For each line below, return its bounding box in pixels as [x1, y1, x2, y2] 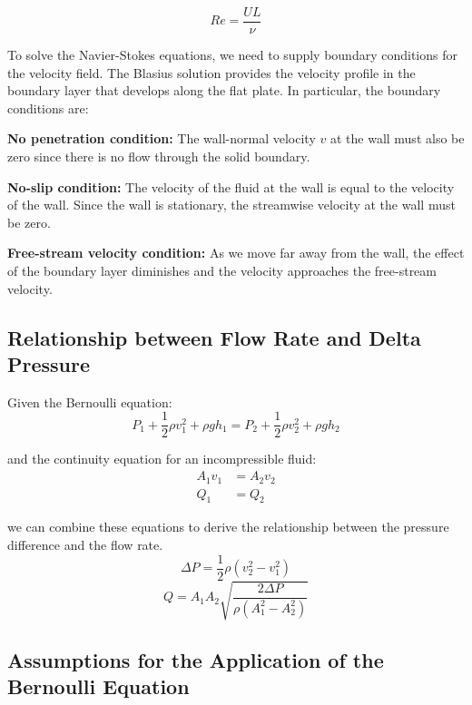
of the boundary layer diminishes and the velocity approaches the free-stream [7, 261, 438, 279]
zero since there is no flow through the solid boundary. [7, 147, 310, 166]
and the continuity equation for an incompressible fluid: [7, 449, 317, 468]
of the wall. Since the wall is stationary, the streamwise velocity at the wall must [7, 195, 456, 214]
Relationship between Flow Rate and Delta [7, 323, 421, 351]
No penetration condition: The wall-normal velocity [7, 129, 316, 148]
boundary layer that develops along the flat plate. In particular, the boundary [7, 81, 441, 100]
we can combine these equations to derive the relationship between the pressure [7, 517, 449, 536]
